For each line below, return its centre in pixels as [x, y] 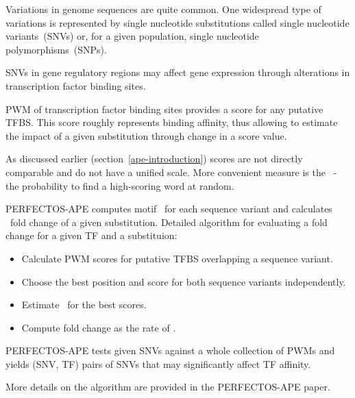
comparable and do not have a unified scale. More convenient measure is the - [171, 172]
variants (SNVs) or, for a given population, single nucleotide [132, 36]
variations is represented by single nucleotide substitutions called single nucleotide [177, 22]
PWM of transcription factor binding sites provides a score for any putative [164, 109]
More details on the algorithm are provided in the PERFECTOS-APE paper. [168, 387]
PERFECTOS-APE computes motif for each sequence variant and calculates [169, 209]
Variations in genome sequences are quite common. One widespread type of [163, 9]
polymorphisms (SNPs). [56, 49]
